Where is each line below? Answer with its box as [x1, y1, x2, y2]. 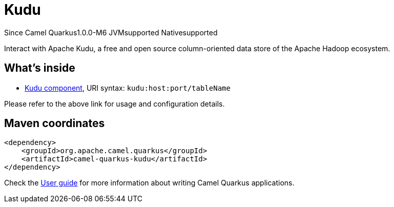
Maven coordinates [4, 117, 105, 130]
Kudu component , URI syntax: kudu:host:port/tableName [25, 83, 231, 92]
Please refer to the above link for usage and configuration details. [4, 99, 225, 108]
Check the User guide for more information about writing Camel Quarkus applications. [4, 178, 295, 188]
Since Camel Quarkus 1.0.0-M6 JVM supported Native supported [4, 28, 218, 37]
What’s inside [4, 61, 75, 75]
